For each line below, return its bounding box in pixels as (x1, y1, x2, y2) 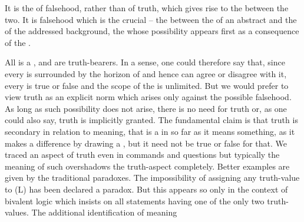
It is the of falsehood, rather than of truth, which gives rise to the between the (5, 2, 289, 14)
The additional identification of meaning (31, 206, 177, 218)
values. (5, 206, 29, 218)
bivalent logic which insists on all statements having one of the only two (5, 194, 265, 207)
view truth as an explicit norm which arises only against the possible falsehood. (5, 91, 292, 103)
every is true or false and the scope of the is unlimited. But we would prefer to (5, 79, 289, 91)
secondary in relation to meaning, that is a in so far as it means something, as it (5, 125, 295, 137)
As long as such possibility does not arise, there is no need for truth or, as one (5, 102, 287, 114)
